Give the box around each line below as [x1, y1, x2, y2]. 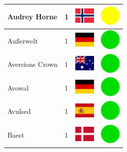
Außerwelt [7, 35, 38, 46]
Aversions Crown [7, 59, 58, 69]
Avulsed [7, 106, 31, 116]
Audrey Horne [7, 11, 58, 21]
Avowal [7, 82, 29, 93]
